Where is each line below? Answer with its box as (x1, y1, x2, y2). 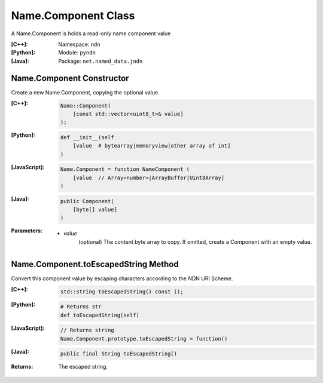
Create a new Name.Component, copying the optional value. (11, 88, 160, 96)
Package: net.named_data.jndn (58, 57, 143, 65)
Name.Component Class (11, 9, 135, 22)
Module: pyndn (58, 49, 96, 56)
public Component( (60, 198, 114, 204)
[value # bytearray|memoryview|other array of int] (72, 142, 231, 149)
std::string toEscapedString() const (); (60, 288, 184, 295)
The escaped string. (58, 363, 108, 370)
